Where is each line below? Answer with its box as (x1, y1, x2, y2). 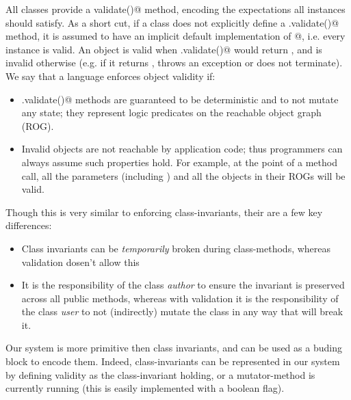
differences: (5, 218, 52, 232)
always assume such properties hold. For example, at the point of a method (21, 155, 337, 169)
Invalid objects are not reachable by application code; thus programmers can (21, 142, 343, 156)
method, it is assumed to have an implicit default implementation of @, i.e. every (5, 29, 346, 43)
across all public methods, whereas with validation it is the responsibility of (21, 291, 339, 305)
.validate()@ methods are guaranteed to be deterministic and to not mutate (21, 92, 339, 106)
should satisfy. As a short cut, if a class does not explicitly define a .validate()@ (5, 15, 339, 29)
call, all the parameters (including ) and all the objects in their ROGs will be (21, 168, 346, 183)
